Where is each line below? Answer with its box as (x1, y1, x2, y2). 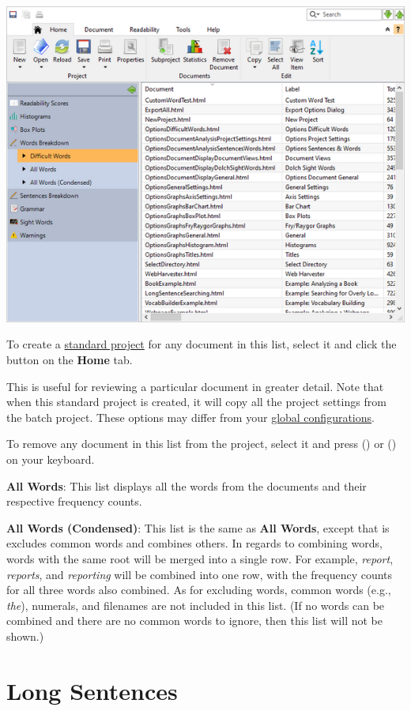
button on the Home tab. (6, 352, 133, 368)
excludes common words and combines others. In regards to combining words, (6, 535, 383, 551)
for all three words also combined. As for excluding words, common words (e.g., (6, 581, 391, 598)
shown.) (6, 627, 44, 644)
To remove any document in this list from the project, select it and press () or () (6, 435, 397, 452)
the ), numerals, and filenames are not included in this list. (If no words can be (6, 596, 385, 613)
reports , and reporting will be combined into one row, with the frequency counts (6, 566, 393, 582)
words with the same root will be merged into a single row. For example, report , (6, 550, 394, 566)
